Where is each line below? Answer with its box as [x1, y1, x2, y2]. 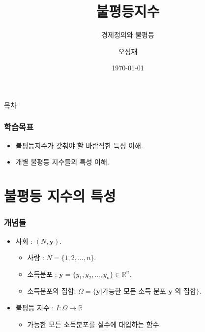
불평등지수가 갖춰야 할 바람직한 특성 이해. [15, 140, 143, 150]
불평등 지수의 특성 [4, 186, 116, 206]
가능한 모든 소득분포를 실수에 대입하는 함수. [27, 319, 161, 329]
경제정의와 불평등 [101, 30, 154, 40]
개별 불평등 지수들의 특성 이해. [15, 157, 109, 167]
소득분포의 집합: [27, 286, 76, 296]
